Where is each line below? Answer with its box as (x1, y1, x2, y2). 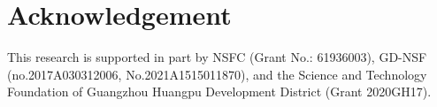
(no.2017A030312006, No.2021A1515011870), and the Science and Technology (7, 65, 427, 83)
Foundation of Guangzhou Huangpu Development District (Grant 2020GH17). (7, 82, 432, 101)
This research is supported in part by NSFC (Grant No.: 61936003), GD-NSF (7, 48, 427, 66)
